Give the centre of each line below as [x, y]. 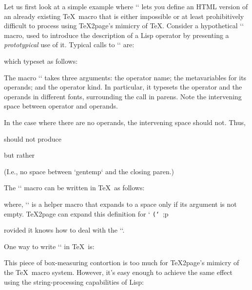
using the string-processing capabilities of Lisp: [74, 281]
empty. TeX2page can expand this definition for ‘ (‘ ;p [86, 213]
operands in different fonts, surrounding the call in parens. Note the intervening [123, 96]
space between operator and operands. [61, 106]
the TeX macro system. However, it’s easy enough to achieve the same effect [118, 272]
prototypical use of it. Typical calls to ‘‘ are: [69, 45]
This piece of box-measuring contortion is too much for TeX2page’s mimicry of [122, 263]
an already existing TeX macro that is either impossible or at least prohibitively [124, 16]
